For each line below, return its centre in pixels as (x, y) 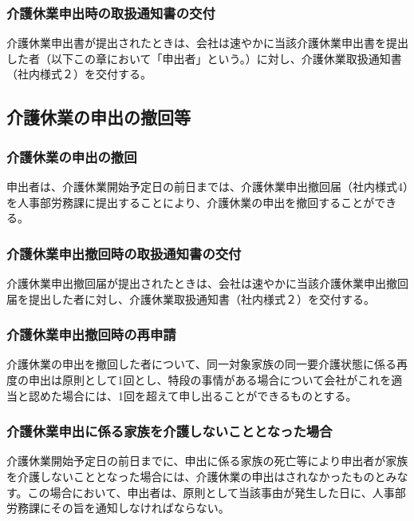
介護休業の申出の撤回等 (99, 117)
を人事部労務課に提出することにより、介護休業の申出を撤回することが (191, 202)
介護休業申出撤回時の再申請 (91, 334)
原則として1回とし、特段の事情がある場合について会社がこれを (227, 380)
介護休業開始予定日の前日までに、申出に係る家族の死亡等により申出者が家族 (207, 461)
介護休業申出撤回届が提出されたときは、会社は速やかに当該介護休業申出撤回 (207, 283)
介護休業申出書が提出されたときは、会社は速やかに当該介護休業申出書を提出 (207, 43)
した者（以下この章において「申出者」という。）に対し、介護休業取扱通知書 (204, 58)
